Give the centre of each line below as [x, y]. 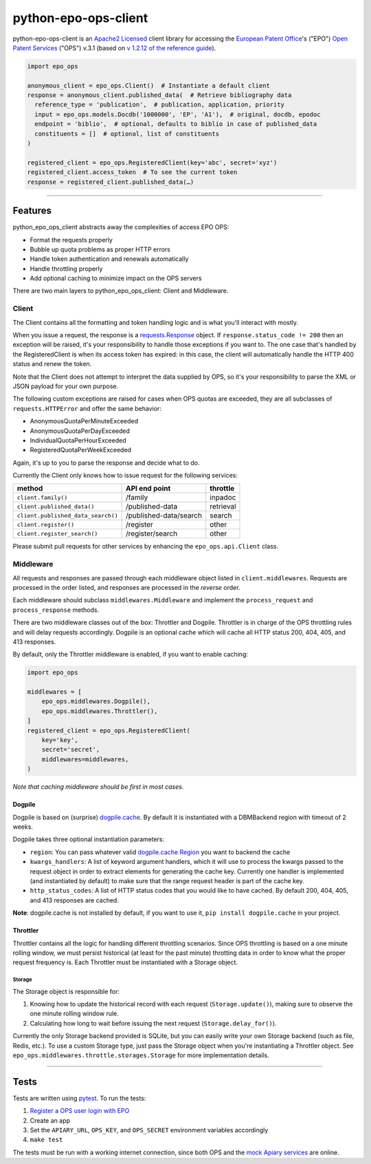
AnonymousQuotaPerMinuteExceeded [84, 421]
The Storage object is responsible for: [66, 991]
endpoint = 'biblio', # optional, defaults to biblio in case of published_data [176, 124]
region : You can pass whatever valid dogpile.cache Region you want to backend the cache [160, 852]
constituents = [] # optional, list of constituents [127, 134]
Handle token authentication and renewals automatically [109, 259]
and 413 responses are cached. [75, 900]
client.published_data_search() [67, 515]
